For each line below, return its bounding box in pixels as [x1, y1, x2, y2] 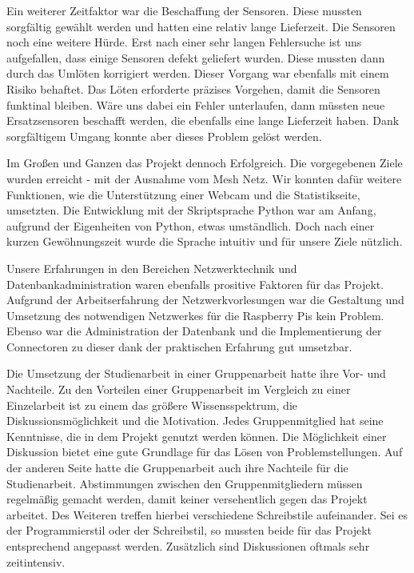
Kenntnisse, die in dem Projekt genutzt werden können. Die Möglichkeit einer [6, 427, 387, 444]
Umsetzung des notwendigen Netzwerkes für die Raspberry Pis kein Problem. [6, 307, 384, 323]
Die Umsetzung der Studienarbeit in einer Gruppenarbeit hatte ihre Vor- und [6, 365, 386, 382]
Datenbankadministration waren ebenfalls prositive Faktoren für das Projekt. [6, 275, 384, 292]
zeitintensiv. [6, 553, 66, 570]
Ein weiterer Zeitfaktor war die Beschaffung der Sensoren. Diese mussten [6, 2, 362, 18]
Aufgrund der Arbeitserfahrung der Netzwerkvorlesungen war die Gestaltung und [6, 291, 404, 308]
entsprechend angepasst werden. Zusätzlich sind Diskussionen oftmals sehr [6, 538, 370, 554]
